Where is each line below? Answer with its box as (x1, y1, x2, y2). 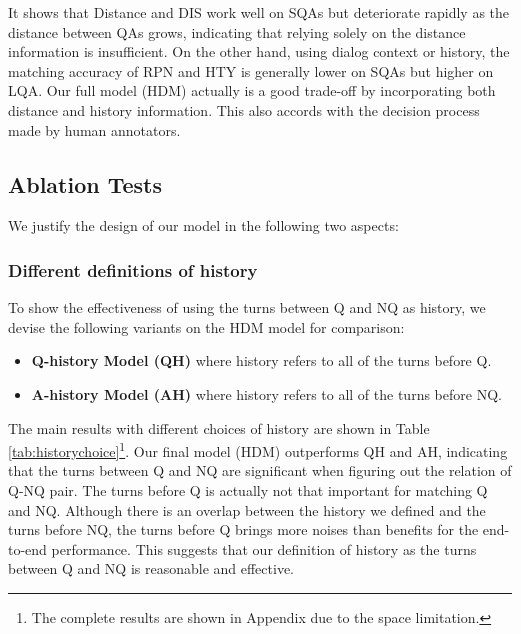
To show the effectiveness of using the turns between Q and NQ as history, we (8, 297, 486, 318)
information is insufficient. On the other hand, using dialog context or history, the (8, 41, 510, 62)
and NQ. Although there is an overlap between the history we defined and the (8, 499, 486, 520)
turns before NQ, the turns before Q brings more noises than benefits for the (8, 519, 479, 540)
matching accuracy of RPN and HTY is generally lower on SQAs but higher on (8, 60, 494, 81)
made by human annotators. (8, 119, 181, 140)
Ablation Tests (8, 168, 163, 199)
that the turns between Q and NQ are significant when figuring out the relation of (8, 460, 512, 481)
